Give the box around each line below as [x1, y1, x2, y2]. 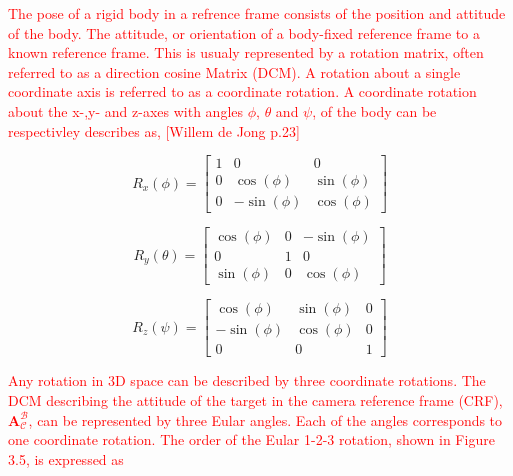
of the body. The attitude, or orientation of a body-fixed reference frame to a [8, 22, 480, 43]
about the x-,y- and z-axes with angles [8, 100, 244, 121]
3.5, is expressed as [8, 448, 124, 469]
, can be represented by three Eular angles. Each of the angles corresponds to [28, 409, 503, 430]
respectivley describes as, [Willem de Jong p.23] [8, 120, 300, 141]
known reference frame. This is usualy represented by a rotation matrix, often [8, 42, 484, 63]
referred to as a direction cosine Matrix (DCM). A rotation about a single [8, 61, 461, 82]
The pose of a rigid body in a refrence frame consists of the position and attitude [8, 3, 506, 23]
